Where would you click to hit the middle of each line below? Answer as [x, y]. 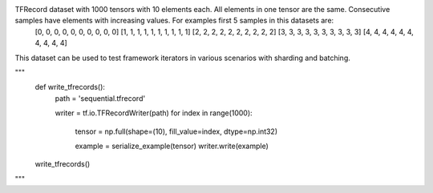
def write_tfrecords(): [70, 87]
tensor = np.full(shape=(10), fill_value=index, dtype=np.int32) [176, 131]
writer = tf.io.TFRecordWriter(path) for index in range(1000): [154, 113]
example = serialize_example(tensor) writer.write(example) [172, 146]
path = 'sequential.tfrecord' [100, 98]
